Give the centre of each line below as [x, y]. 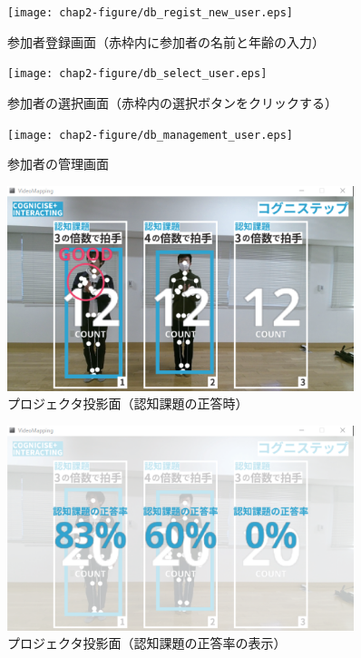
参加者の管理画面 [58, 164]
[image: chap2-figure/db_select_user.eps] [137, 74]
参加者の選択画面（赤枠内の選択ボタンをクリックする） [172, 102]
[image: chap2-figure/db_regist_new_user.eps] [150, 13]
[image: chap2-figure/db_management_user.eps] [150, 135]
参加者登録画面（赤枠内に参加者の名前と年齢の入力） [166, 41]
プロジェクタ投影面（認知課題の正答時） [128, 403]
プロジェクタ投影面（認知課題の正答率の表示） [147, 643]
